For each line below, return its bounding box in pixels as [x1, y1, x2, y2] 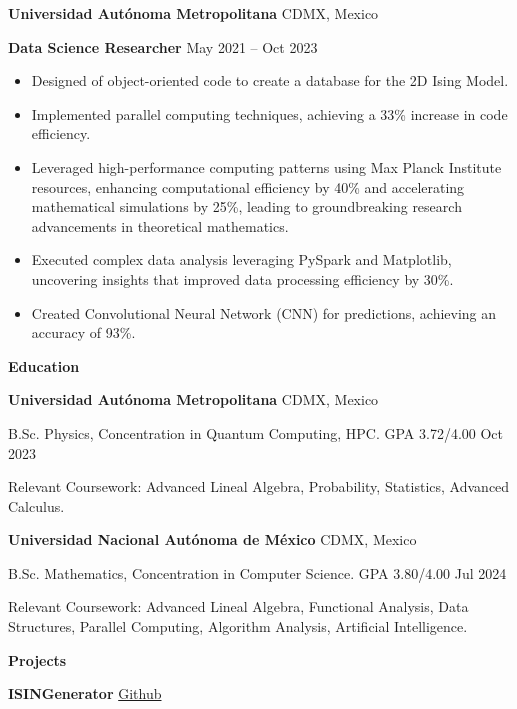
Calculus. [8, 495, 65, 516]
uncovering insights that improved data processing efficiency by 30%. [31, 268, 454, 289]
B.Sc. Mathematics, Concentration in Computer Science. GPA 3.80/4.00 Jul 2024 [8, 562, 507, 583]
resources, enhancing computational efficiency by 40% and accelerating [31, 176, 465, 197]
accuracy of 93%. [31, 322, 136, 343]
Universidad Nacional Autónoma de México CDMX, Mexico [8, 529, 417, 550]
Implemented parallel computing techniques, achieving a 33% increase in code [31, 103, 508, 124]
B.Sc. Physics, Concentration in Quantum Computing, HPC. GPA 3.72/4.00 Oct [8, 422, 503, 443]
